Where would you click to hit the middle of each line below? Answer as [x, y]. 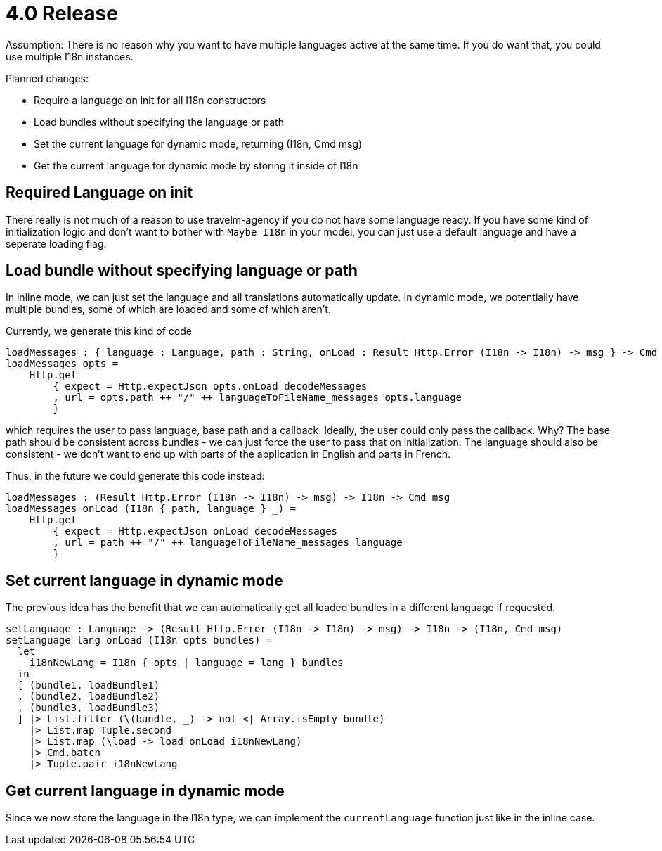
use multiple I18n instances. [70, 56]
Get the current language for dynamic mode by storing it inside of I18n [196, 165]
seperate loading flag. [56, 243]
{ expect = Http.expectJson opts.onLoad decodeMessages [210, 386]
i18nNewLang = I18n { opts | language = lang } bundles [186, 663]
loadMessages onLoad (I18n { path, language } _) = [151, 509]
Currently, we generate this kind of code [99, 331]
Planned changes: [47, 78]
